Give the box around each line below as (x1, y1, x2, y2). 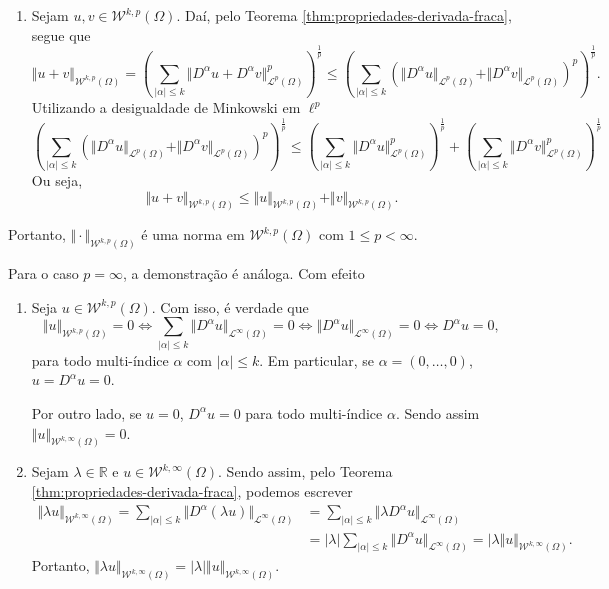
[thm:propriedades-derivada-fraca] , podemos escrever (31, 481, 353, 501)
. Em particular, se (259, 349, 374, 370)
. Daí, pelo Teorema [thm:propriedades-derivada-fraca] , (176, 5, 512, 25)
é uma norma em (141, 224, 245, 245)
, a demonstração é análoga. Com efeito (123, 263, 365, 284)
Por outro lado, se (31, 402, 142, 423)
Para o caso (8, 263, 79, 284)
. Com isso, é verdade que (151, 296, 309, 317)
